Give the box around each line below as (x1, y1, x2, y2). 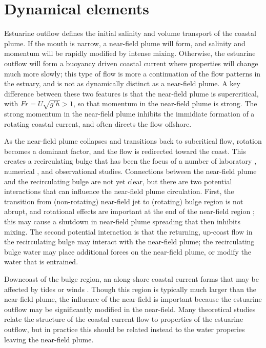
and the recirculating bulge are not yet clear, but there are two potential (4, 176, 232, 186)
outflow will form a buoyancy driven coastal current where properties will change (4, 57, 258, 68)
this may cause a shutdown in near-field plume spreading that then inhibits (4, 216, 240, 226)
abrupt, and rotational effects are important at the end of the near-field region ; (4, 206, 255, 217)
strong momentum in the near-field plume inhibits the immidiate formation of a (4, 108, 255, 119)
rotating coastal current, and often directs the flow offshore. (4, 118, 192, 129)
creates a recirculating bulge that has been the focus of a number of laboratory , (4, 156, 257, 166)
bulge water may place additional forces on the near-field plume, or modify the (4, 246, 252, 257)
